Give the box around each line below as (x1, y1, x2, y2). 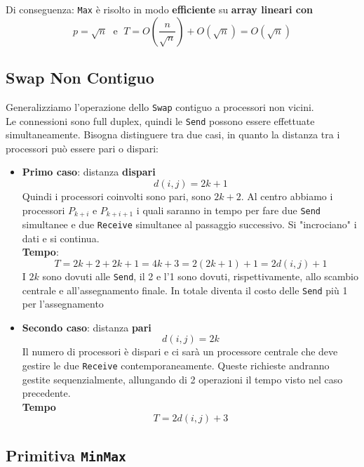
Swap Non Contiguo (6, 67, 154, 88)
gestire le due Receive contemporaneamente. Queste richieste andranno (22, 357, 330, 372)
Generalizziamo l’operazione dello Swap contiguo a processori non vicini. (6, 99, 314, 114)
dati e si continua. (22, 230, 100, 245)
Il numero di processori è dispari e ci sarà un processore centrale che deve (22, 344, 338, 359)
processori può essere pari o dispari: (6, 140, 159, 155)
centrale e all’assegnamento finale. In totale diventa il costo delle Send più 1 (22, 282, 348, 297)
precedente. (22, 386, 71, 400)
